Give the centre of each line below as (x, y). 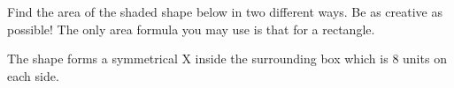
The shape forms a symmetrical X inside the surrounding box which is (198, 59)
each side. (33, 75)
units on (425, 59)
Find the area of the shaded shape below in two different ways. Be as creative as (225, 11)
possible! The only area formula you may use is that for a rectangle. (191, 29)
